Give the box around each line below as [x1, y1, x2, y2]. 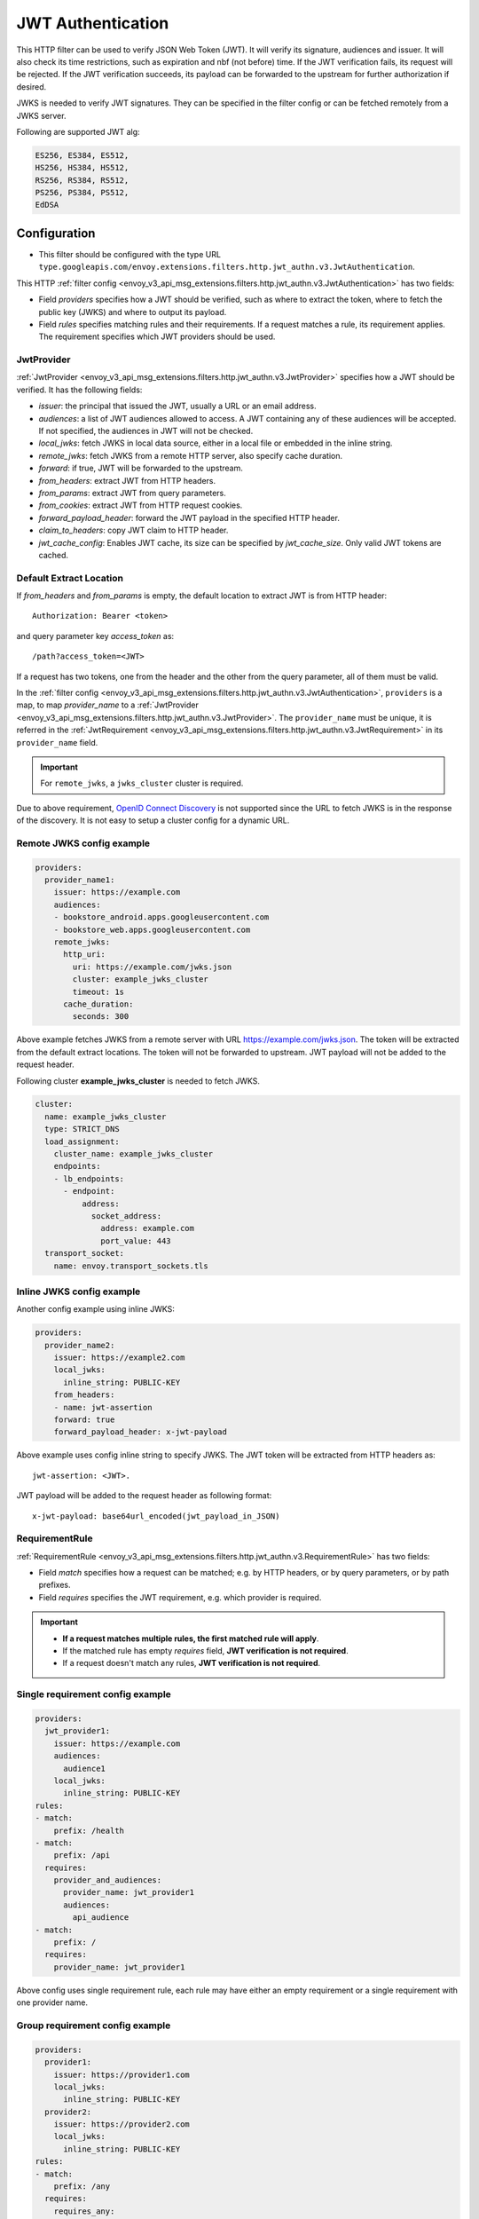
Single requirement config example [16, 1688, 172, 1701]
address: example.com [100, 1223, 195, 1234]
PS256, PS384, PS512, [35, 187, 130, 198]
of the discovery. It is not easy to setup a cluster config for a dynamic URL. [16, 815, 290, 825]
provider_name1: [44, 875, 115, 885]
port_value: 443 [100, 1236, 172, 1246]
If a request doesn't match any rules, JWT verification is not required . [62, 1658, 321, 1669]
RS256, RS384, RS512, [35, 175, 130, 186]
